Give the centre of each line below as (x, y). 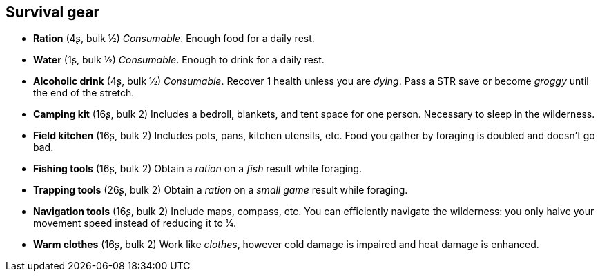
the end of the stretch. (84, 93)
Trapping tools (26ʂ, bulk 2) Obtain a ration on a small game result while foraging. (221, 190)
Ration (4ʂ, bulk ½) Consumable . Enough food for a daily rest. (174, 39)
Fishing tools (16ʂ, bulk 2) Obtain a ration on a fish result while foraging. (198, 169)
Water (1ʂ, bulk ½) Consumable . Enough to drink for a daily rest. (179, 60)
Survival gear (52, 12)
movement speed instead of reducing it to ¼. (135, 223)
